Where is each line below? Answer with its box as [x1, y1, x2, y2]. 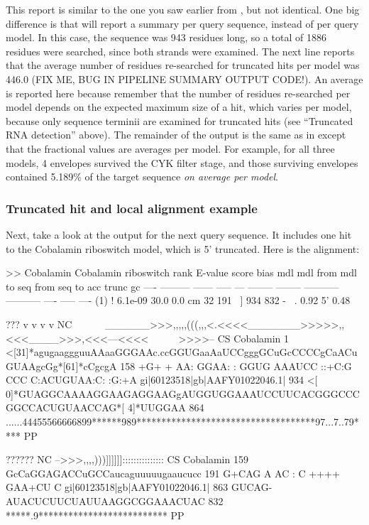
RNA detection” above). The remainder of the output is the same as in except [6, 127, 346, 142]
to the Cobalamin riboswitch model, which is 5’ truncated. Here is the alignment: [6, 241, 360, 256]
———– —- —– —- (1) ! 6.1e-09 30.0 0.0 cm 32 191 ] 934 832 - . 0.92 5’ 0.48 [6, 293, 351, 308]
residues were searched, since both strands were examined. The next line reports [6, 43, 355, 58]
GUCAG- [231, 480, 272, 494]
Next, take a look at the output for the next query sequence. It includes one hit [6, 227, 352, 242]
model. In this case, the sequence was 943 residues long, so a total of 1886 [6, 30, 327, 45]
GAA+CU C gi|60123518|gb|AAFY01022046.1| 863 [6, 480, 228, 494]
